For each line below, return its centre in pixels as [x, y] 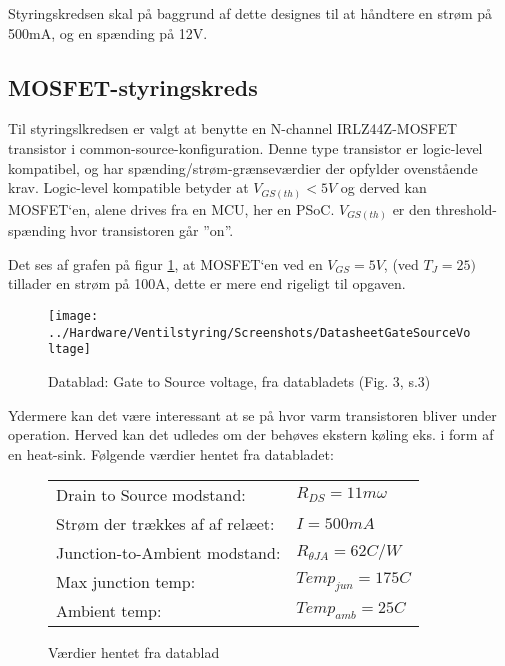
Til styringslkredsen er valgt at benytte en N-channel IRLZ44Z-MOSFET [233, 128]
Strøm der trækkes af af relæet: [165, 524]
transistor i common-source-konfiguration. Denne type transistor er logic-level [245, 147]
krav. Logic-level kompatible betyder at [128, 187]
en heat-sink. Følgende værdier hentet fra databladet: [171, 453]
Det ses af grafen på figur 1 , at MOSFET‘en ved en [165, 263]
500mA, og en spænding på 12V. [108, 32]
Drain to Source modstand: [151, 495]
